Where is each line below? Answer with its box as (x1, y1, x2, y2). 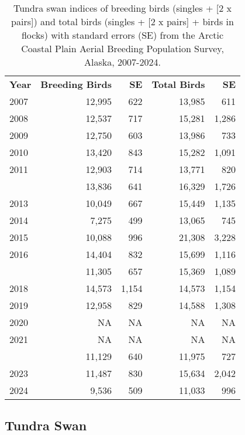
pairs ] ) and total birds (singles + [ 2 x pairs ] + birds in (11, 15, 234, 28)
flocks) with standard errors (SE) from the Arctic (21, 28, 224, 42)
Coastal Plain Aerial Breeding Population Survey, (21, 42, 224, 55)
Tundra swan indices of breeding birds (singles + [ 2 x (13, 1, 232, 15)
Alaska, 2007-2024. (84, 55, 161, 69)
